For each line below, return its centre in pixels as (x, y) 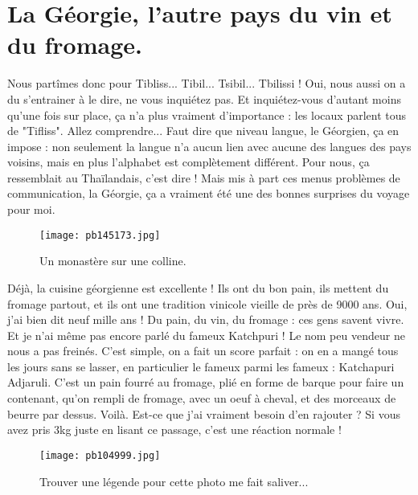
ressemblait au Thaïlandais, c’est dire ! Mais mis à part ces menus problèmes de (204, 177)
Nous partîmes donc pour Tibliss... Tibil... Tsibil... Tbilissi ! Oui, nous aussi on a (207, 83)
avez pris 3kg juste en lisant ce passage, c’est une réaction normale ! (174, 430)
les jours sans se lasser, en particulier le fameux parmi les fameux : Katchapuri (201, 366)
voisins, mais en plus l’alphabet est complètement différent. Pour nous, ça (189, 162)
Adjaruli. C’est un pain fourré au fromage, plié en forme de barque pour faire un (206, 382)
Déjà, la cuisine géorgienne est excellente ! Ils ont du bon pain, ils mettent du (198, 287)
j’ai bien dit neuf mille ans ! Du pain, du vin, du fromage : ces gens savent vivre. (206, 319)
